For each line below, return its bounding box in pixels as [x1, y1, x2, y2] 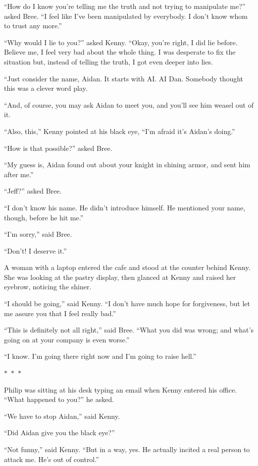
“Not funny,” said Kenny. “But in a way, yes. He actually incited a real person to [4, 444, 250, 454]
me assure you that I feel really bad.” [4, 308, 116, 318]
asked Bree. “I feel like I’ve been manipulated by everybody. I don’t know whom [4, 10, 248, 21]
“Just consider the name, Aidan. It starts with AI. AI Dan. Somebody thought [4, 73, 244, 83]
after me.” [4, 169, 34, 179]
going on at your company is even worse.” [4, 334, 130, 344]
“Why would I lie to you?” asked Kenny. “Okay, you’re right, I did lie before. [4, 37, 238, 47]
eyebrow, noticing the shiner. [4, 281, 92, 292]
